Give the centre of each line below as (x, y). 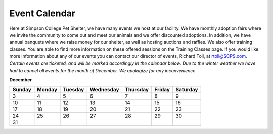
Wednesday (104, 89)
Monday (47, 89)
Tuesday (74, 89)
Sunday (22, 89)
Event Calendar (42, 13)
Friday (162, 89)
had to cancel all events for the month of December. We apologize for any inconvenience (102, 70)
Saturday (187, 89)
